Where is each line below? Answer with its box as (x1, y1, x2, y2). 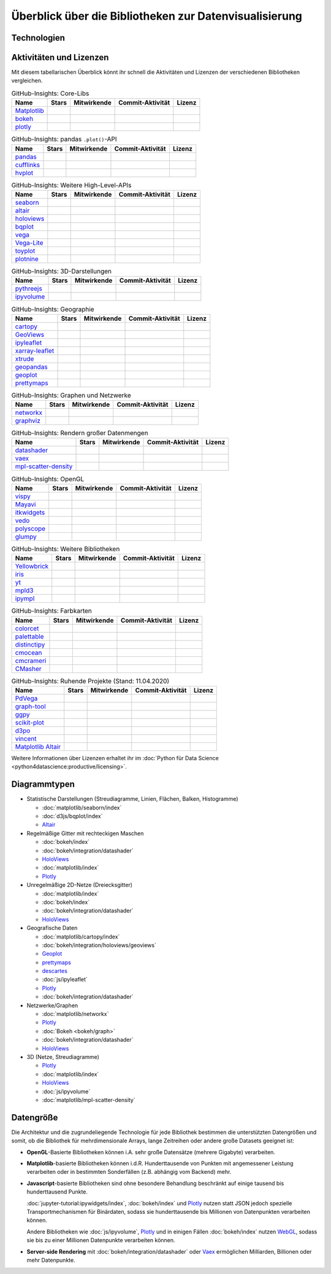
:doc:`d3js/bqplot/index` (42, 812, 103, 820)
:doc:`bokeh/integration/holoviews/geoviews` (42, 941, 156, 949)
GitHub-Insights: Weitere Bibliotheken (11, 545, 120, 553)
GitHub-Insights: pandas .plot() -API (11, 135, 117, 144)
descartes (42, 967, 67, 975)
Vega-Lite (15, 238, 44, 247)
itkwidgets (15, 508, 45, 516)
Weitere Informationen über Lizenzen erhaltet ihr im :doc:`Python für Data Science (11, 754, 219, 761)
